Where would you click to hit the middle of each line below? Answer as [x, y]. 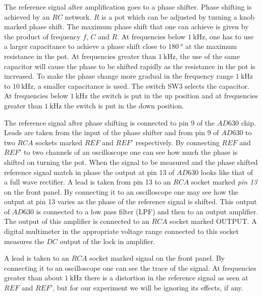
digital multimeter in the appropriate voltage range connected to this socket [122, 231]
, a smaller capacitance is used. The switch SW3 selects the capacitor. [141, 85]
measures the [24, 241]
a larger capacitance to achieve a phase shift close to [85, 46]
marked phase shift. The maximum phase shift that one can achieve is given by [126, 26]
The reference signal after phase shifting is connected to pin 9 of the [110, 122]
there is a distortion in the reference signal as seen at [166, 278]
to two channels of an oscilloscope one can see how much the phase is [131, 152]
